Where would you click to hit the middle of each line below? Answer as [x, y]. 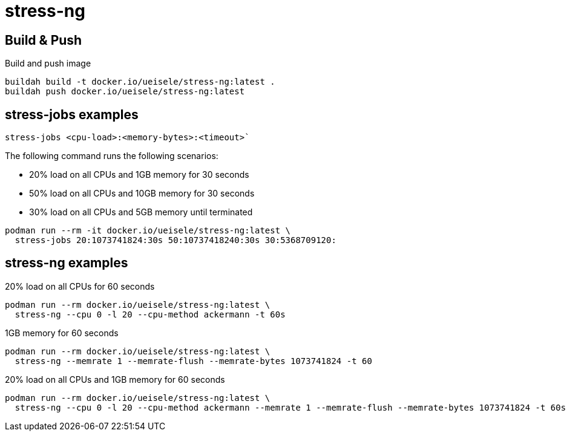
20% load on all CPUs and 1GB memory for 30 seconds [139, 175]
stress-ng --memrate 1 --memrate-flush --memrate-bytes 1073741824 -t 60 [193, 361]
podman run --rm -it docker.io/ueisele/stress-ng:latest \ [148, 231]
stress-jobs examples [72, 114]
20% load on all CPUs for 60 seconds [80, 286]
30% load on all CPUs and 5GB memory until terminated [141, 212]
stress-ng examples [67, 263]
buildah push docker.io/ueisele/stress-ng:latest [125, 92]
